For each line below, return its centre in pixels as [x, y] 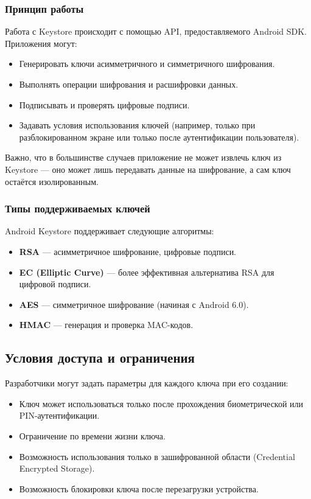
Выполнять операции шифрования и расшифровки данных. [129, 84]
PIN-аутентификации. [59, 415]
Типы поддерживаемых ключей [78, 208]
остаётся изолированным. [52, 181]
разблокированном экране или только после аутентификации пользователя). [159, 137]
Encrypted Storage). [57, 468]
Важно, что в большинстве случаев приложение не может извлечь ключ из [143, 157]
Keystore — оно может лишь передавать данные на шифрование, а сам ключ [148, 169]
